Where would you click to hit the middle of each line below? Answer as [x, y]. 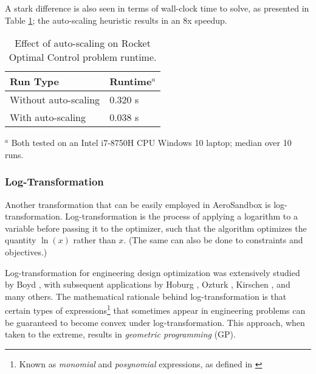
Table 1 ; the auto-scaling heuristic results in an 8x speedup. [116, 20]
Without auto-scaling [55, 100]
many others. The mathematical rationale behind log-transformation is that [146, 296]
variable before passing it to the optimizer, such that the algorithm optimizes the [156, 228]
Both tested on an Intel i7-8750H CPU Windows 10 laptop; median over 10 [151, 143]
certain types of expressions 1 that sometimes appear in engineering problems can [155, 309]
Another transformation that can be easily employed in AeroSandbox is [138, 204]
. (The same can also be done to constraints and [213, 240]
